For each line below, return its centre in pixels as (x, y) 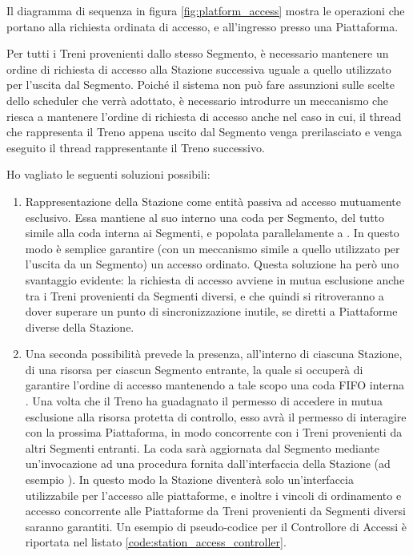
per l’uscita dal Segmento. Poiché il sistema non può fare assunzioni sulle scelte (200, 85)
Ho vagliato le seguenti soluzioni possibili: (108, 174)
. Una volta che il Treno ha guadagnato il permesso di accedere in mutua (204, 401)
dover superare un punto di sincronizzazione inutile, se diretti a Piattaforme (211, 311)
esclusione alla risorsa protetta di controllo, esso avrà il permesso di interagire (216, 416)
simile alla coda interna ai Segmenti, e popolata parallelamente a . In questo (212, 233)
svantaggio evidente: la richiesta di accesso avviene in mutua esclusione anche (215, 279)
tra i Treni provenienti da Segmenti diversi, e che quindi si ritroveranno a (204, 295)
